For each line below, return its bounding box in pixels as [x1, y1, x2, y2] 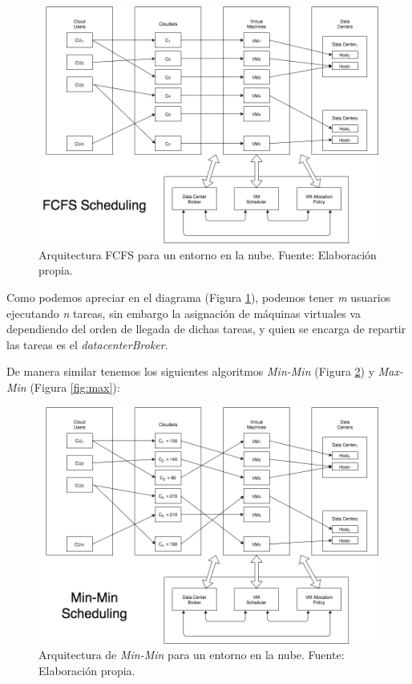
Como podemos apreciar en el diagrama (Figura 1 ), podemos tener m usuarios [6, 289, 391, 306]
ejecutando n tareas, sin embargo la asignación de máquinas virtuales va [6, 304, 361, 321]
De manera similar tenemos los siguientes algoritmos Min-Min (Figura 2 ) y [6, 363, 375, 380]
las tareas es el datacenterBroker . [6, 336, 168, 352]
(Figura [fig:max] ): [30, 378, 120, 395]
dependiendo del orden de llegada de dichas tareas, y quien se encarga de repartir [6, 320, 406, 337]
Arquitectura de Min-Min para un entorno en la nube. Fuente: [38, 646, 345, 663]
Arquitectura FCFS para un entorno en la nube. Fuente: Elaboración [38, 246, 377, 263]
